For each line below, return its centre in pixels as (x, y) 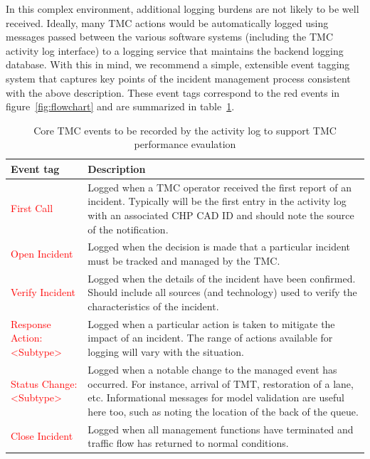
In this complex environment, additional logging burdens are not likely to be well (183, 9)
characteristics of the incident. (153, 306)
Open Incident (42, 254)
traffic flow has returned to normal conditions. (188, 443)
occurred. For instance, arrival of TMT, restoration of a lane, (221, 383)
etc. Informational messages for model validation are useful (216, 397)
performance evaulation (185, 144)
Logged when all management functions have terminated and (221, 429)
